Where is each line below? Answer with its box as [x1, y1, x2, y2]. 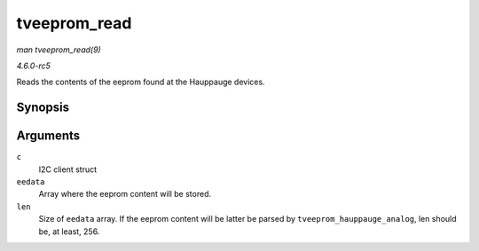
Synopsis [16, 100, 70, 115]
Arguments [16, 129, 81, 144]
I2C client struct [38, 164, 98, 175]
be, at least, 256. [38, 226, 100, 237]
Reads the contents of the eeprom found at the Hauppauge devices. [16, 76, 265, 88]
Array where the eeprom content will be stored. [38, 189, 212, 200]
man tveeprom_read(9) [16, 44, 101, 55]
